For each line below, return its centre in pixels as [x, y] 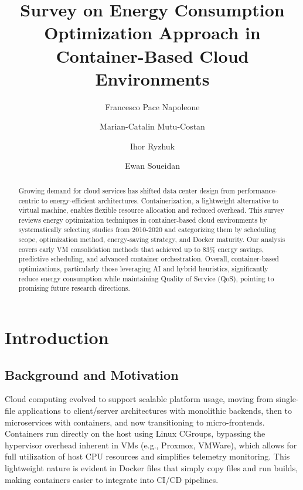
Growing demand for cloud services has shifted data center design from [127, 190]
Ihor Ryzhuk [152, 146]
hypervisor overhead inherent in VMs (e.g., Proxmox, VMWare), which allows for [151, 445]
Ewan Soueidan [152, 166]
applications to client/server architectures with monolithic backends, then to [155, 411]
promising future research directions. [74, 288]
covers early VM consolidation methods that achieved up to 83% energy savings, [141, 249]
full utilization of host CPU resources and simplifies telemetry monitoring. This [147, 456]
